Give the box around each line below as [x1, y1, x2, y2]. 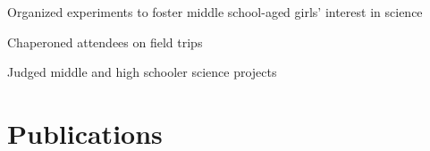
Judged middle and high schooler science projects [7, 63, 277, 81]
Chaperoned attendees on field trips [7, 32, 203, 51]
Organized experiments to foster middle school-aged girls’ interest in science [7, 3, 423, 21]
